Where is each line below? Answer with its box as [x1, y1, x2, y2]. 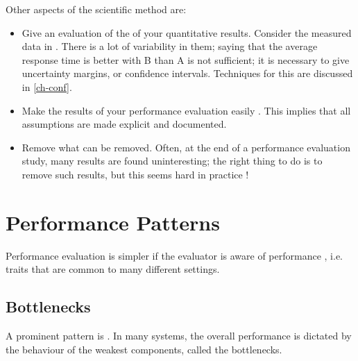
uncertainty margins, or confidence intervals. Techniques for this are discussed [22, 66, 353, 81]
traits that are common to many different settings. [6, 262, 220, 276]
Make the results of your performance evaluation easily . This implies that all [22, 103, 351, 117]
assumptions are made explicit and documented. [22, 117, 227, 131]
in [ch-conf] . [22, 79, 72, 94]
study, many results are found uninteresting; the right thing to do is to [22, 153, 323, 168]
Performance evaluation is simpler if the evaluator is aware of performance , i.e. [6, 248, 343, 262]
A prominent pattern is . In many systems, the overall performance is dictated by [6, 328, 352, 343]
